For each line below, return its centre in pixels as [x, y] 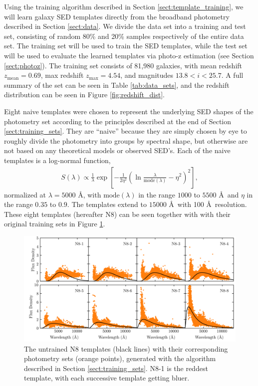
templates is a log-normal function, [57, 160]
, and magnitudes [147, 75]
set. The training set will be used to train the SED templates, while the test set [126, 46]
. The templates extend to [107, 204]
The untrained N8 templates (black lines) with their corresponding [126, 348]
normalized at [25, 194]
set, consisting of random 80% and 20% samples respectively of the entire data [124, 36]
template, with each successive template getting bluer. [107, 378]
